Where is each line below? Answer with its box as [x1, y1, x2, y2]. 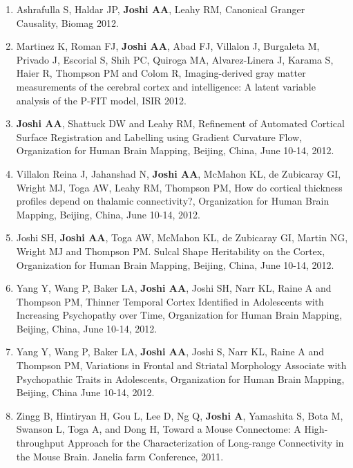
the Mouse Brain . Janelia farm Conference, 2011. [16, 449, 224, 463]
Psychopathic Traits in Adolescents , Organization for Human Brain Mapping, [16, 371, 345, 386]
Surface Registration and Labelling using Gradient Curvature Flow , [16, 129, 303, 144]
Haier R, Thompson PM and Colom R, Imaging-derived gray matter [16, 66, 306, 80]
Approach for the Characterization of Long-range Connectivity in [67, 436, 344, 450]
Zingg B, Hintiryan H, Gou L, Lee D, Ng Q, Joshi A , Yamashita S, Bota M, [16, 408, 343, 422]
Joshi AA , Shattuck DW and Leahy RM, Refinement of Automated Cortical [16, 116, 345, 131]
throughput [16, 436, 65, 450]
